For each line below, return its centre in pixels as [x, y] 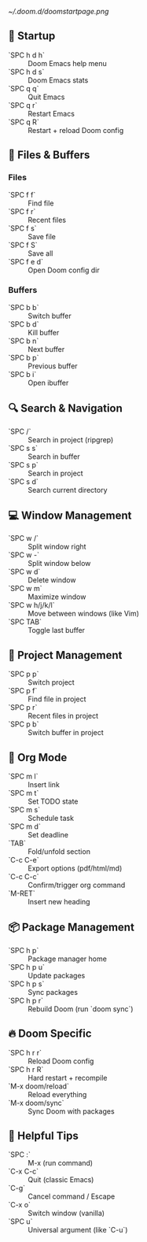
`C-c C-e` [24, 860]
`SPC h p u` [27, 967]
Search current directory [68, 490]
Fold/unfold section [59, 852]
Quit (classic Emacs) [61, 1180]
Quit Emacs [46, 97]
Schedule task [51, 819]
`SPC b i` [22, 374]
